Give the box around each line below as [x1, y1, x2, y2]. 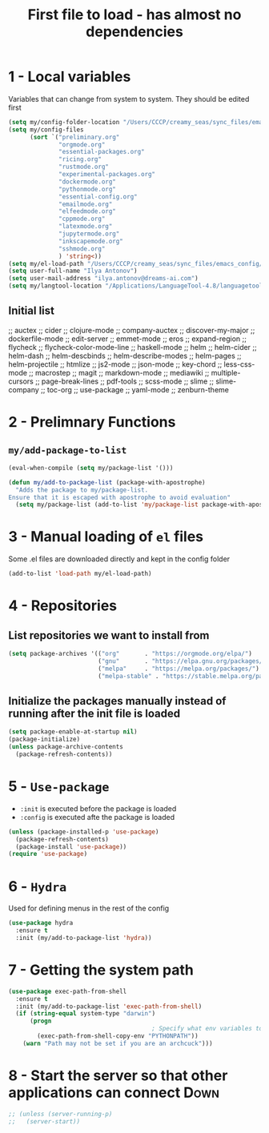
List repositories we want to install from [8, 629, 210, 642]
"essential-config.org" [58, 192, 138, 201]
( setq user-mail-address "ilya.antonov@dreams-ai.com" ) [8, 275, 199, 283]
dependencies [85, 22, 184, 41]
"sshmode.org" [58, 244, 106, 253]
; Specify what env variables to [151, 1025, 263, 1033]
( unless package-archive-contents [8, 743, 124, 751]
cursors [8, 376, 34, 386]
